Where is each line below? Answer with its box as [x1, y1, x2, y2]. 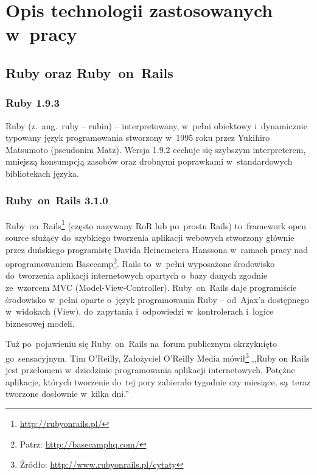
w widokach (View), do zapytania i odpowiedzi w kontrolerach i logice [5, 305, 274, 318]
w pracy [5, 21, 77, 46]
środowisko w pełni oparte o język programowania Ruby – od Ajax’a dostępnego [5, 293, 309, 305]
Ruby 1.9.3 [5, 95, 60, 110]
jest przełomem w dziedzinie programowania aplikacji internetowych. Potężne [5, 363, 295, 376]
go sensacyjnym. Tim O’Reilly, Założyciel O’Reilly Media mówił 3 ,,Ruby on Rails [5, 350, 310, 364]
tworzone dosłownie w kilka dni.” [5, 387, 129, 400]
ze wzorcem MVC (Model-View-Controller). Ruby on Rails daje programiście [5, 281, 297, 294]
